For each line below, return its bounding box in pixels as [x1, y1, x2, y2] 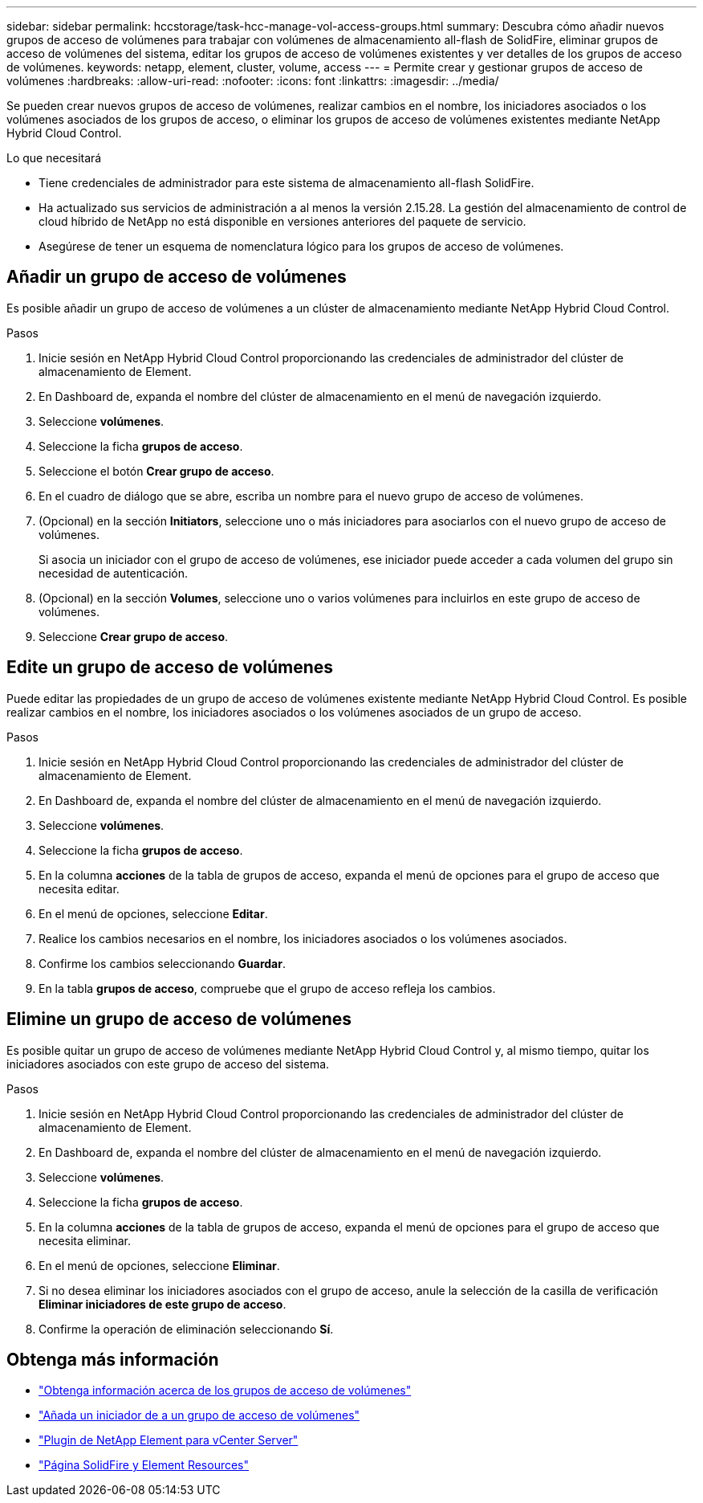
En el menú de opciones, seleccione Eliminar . [39, 1258, 280, 1272]
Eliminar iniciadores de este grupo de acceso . [39, 1297, 286, 1311]
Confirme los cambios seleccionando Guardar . [39, 956, 286, 970]
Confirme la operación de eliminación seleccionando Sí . [39, 1321, 334, 1336]
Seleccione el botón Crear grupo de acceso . [39, 464, 274, 478]
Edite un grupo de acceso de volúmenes [6, 657, 334, 678]
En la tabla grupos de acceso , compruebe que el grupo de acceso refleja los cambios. [39, 981, 496, 995]
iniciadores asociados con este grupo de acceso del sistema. [6, 1056, 330, 1071]
